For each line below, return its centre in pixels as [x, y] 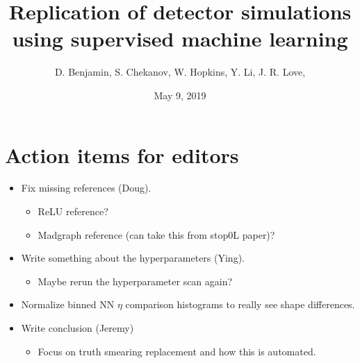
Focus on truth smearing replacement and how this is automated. [177, 351]
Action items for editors [122, 154]
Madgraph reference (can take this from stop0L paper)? [156, 234]
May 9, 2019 [180, 95]
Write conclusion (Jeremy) [77, 328]
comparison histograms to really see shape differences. [240, 304]
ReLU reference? [73, 211]
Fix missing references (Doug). [86, 188]
